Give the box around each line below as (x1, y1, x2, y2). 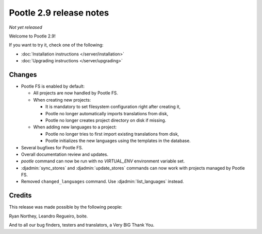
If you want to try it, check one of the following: (9, 42, 104, 48)
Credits (9, 191, 32, 199)
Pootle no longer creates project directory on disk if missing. (45, 117, 166, 123)
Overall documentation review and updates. (21, 151, 109, 157)
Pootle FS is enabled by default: (21, 83, 85, 90)
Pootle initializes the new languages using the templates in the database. (45, 138, 191, 144)
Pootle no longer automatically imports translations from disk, (45, 110, 168, 116)
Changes (9, 71, 37, 79)
